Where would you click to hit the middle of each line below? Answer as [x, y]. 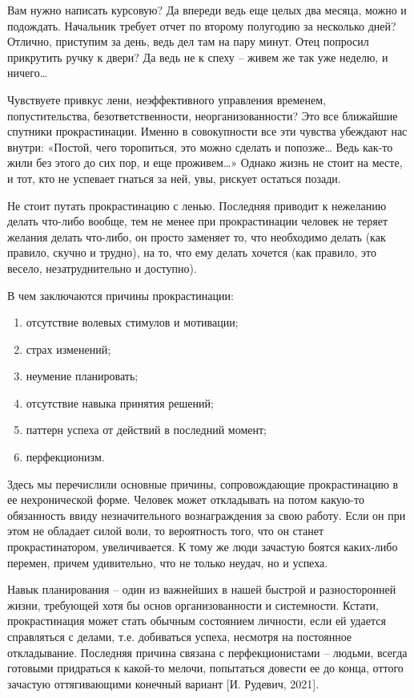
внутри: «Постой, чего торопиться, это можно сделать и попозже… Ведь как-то [200, 146]
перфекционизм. [65, 457]
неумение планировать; [82, 376]
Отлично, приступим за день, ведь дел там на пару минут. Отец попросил [188, 41]
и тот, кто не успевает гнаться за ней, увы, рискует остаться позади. [174, 178]
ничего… [28, 73]
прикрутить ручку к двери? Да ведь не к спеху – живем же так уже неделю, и [198, 57]
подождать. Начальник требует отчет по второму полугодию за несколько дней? [202, 25]
